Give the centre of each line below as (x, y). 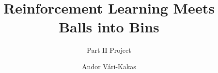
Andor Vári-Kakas (109, 66)
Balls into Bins (109, 27)
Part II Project (109, 50)
